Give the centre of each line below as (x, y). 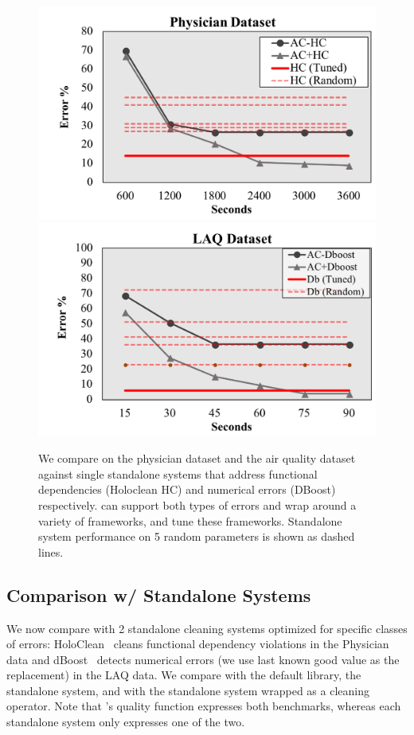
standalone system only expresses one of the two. (126, 722)
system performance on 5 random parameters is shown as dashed (197, 536)
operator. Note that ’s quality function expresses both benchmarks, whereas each (204, 706)
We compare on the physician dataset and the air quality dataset (197, 458)
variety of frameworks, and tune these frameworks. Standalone (190, 520)
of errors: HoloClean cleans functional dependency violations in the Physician (198, 644)
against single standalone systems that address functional (178, 473)
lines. (51, 551)
